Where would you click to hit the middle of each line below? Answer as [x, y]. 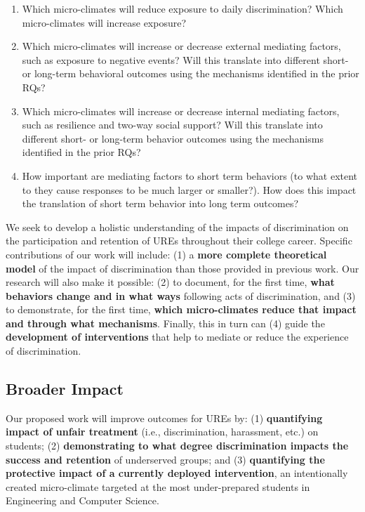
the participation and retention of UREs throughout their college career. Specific [179, 241]
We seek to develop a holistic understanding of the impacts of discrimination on [177, 227]
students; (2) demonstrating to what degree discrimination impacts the [177, 446]
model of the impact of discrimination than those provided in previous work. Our [182, 268]
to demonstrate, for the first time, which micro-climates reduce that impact [181, 309]
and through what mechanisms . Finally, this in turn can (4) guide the [165, 323]
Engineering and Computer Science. [82, 500]
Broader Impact [65, 389]
